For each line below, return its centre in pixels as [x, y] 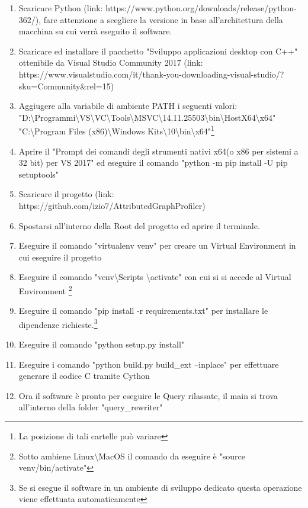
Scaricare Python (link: [61, 8]
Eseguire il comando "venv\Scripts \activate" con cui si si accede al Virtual [155, 277]
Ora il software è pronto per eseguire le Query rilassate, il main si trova [148, 395]
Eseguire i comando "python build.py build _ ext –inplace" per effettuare [149, 364]
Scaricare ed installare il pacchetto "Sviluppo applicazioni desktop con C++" [158, 51]
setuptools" [39, 174]
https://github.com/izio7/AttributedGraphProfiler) [112, 205]
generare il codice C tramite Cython [84, 376]
